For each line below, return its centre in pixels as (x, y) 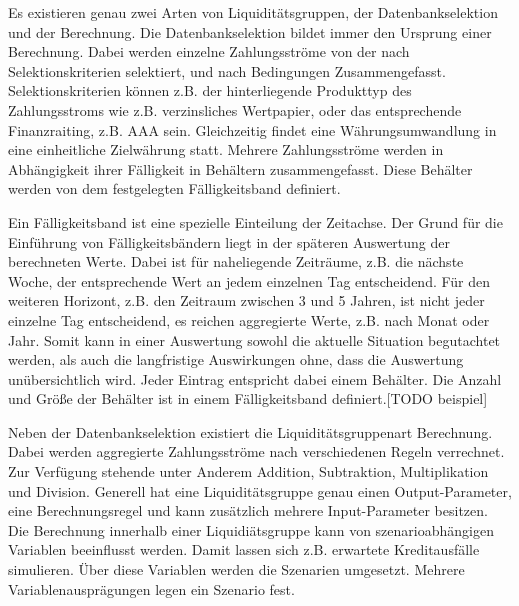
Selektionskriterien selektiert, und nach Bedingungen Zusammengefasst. (227, 70)
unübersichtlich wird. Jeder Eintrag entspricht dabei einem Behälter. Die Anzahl (255, 378)
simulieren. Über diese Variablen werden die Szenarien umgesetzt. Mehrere (236, 569)
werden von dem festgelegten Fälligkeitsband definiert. (174, 188)
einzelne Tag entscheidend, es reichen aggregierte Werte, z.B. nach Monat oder (249, 319)
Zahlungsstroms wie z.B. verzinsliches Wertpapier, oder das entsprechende (235, 109)
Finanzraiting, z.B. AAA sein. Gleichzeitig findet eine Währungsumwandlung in (252, 129)
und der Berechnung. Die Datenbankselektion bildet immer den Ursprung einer (250, 31)
